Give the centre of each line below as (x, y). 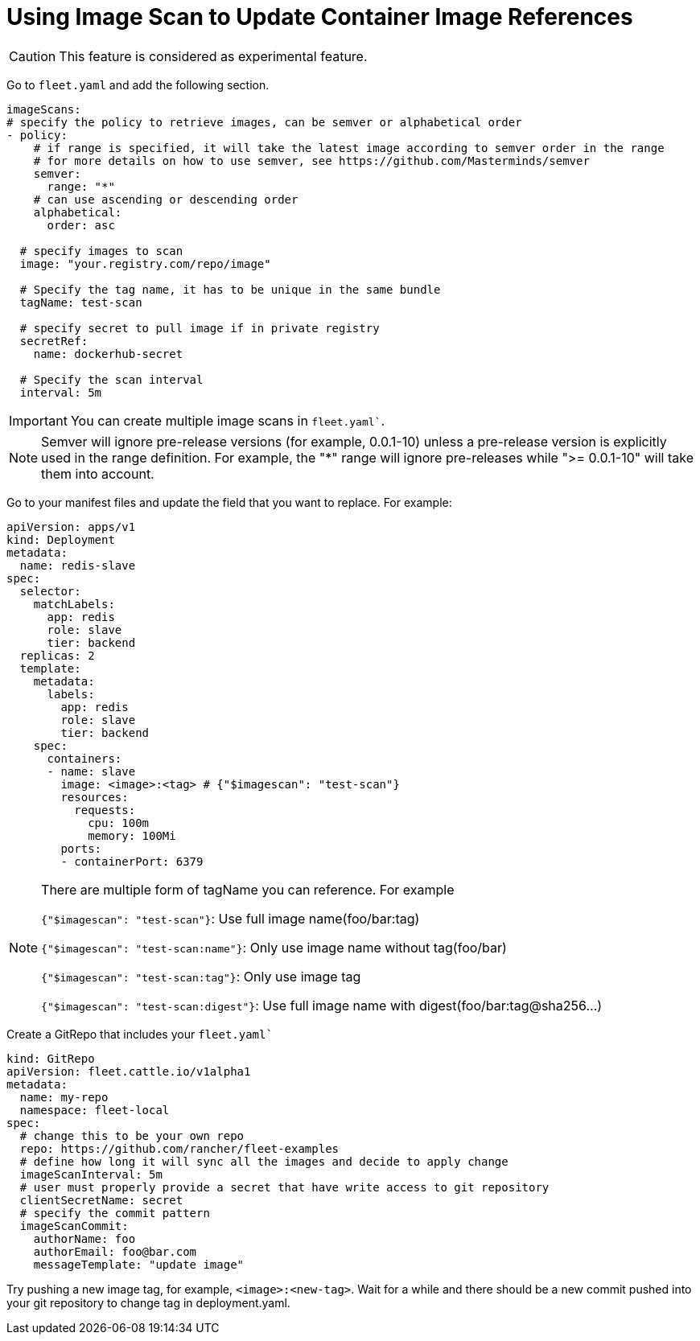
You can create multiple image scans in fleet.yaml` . (228, 420)
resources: (95, 797)
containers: (84, 758)
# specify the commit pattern (115, 1213)
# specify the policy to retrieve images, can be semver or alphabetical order (264, 122)
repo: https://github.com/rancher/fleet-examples (179, 1148)
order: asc (81, 225)
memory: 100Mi (132, 835)
